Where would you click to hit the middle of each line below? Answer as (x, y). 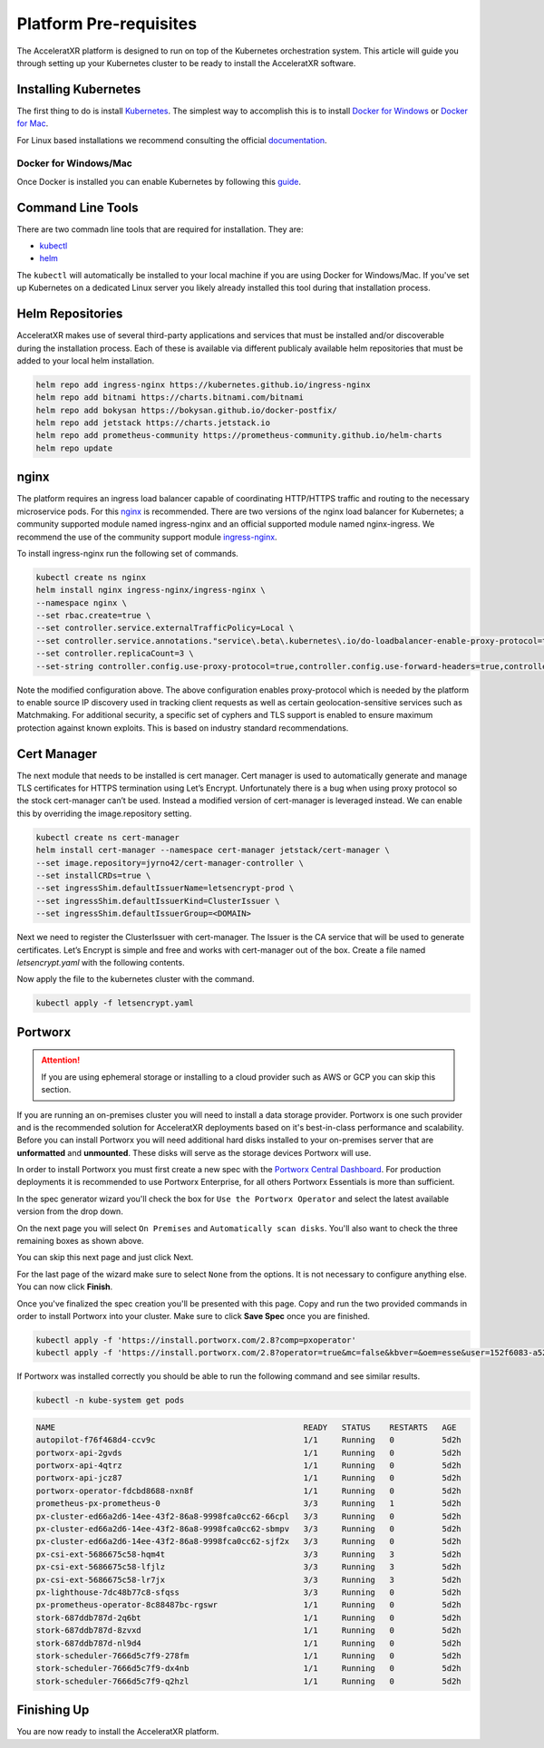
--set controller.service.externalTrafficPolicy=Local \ (165, 628)
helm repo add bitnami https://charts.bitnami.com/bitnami (170, 398)
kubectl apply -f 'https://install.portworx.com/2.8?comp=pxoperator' (196, 1340)
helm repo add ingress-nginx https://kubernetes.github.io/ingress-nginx (203, 384)
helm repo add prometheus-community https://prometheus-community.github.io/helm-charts (239, 436)
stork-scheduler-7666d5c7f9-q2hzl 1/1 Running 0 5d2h (248, 1681)
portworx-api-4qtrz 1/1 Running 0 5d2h (248, 1466)
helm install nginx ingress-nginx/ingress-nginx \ (151, 590)
